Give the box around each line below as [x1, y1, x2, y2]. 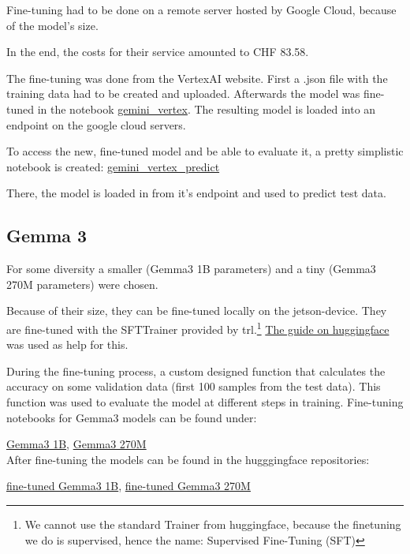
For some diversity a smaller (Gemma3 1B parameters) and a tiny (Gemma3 [6, 260, 376, 277]
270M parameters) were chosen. [6, 275, 158, 292]
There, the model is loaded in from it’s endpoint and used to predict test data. [6, 185, 386, 201]
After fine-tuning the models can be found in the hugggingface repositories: [6, 451, 370, 467]
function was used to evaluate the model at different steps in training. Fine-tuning [6, 393, 404, 410]
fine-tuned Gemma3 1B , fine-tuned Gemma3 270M [6, 477, 251, 494]
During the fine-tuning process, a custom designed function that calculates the [6, 362, 386, 379]
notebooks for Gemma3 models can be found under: [6, 409, 257, 425]
